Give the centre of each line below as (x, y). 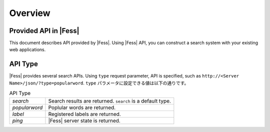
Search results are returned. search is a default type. (109, 101)
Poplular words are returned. (82, 107)
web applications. (27, 49)
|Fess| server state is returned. (84, 120)
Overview (30, 13)
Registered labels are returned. (84, 114)
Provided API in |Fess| (44, 31)
